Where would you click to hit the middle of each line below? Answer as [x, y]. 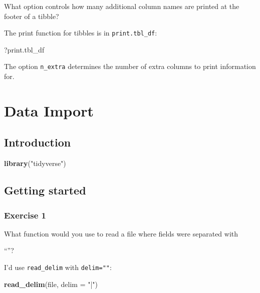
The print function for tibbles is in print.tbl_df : [81, 33]
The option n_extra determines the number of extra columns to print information [130, 66]
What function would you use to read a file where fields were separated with [121, 233]
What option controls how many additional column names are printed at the [122, 6]
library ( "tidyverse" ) [35, 163]
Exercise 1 [25, 215]
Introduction [38, 142]
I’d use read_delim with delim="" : [58, 267]
